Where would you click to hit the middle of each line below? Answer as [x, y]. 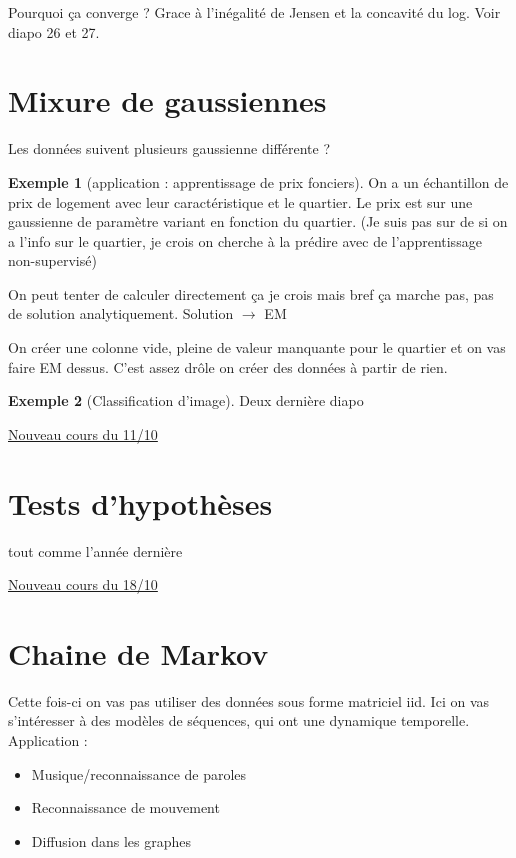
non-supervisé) [52, 260]
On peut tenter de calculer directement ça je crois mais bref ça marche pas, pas [251, 293]
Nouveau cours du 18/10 [83, 584]
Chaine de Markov [138, 652]
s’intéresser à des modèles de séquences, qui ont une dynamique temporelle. [239, 720]
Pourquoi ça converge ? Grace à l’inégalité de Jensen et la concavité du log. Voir [254, 12]
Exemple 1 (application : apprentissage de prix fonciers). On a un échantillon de [258, 181]
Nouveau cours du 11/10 [83, 433]
